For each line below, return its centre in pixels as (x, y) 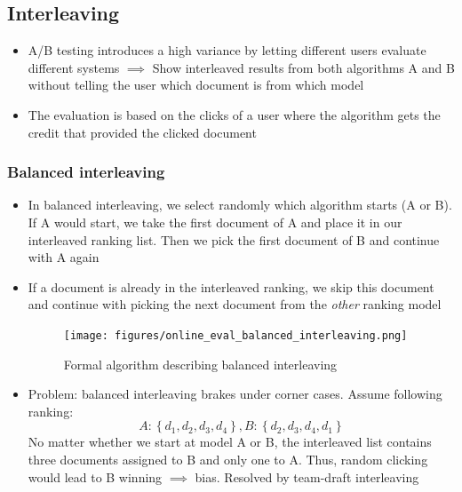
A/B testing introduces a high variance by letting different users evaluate (227, 50)
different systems (74, 67)
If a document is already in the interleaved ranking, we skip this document (231, 286)
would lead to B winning (95, 476)
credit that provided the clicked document (142, 132)
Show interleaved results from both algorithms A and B (303, 67)
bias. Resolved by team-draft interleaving (307, 476)
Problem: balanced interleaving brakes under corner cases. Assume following (235, 394)
